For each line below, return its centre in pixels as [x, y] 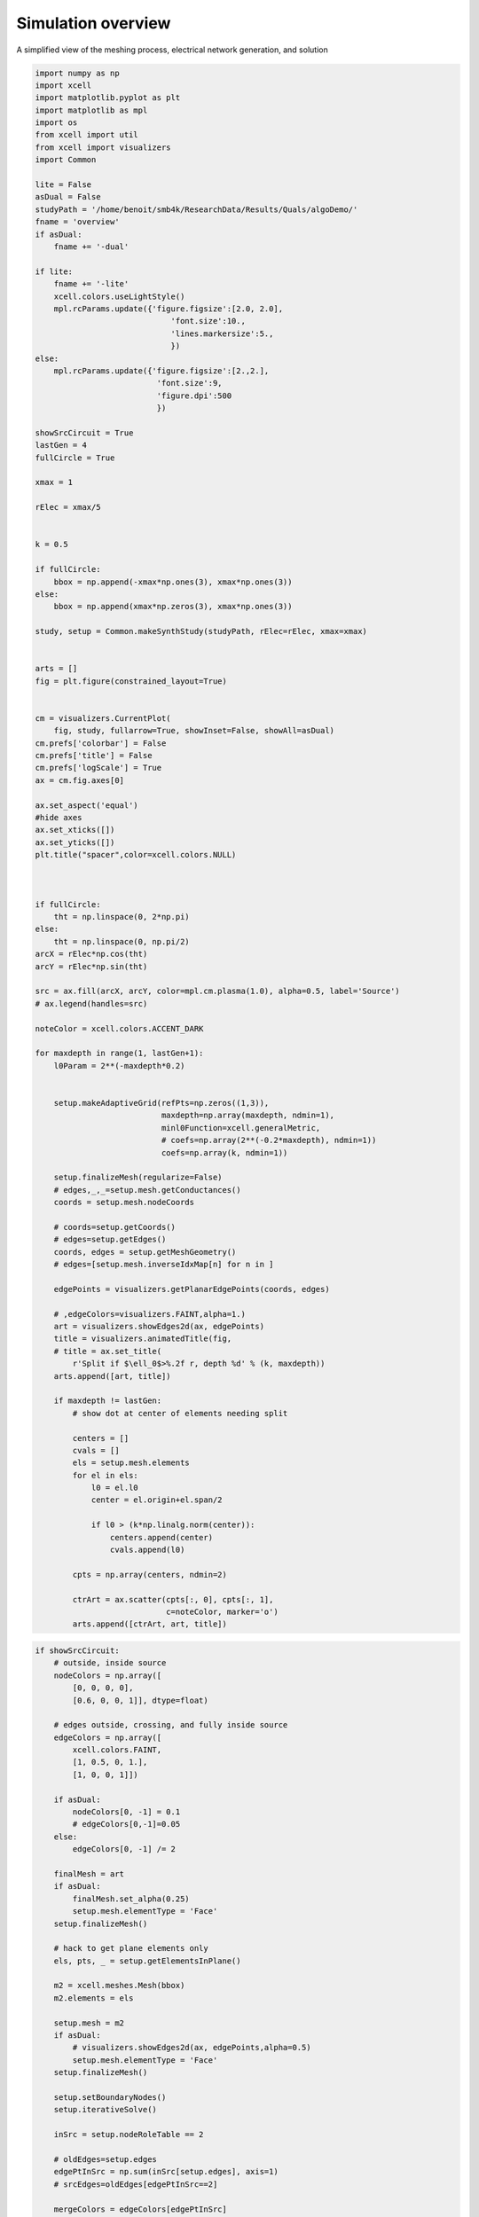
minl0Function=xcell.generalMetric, [241, 1128]
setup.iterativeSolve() [105, 2110]
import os [56, 123]
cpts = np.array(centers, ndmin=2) [150, 1575]
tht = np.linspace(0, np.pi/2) [122, 941]
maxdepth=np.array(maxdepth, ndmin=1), [248, 1116]
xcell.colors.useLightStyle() [119, 296]
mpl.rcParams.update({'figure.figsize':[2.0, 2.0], [169, 309]
